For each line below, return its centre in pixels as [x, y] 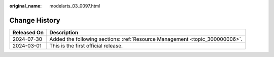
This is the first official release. [86, 45]
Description [64, 32]
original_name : [26, 6]
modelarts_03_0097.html [75, 6]
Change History [35, 20]
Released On [28, 32]
